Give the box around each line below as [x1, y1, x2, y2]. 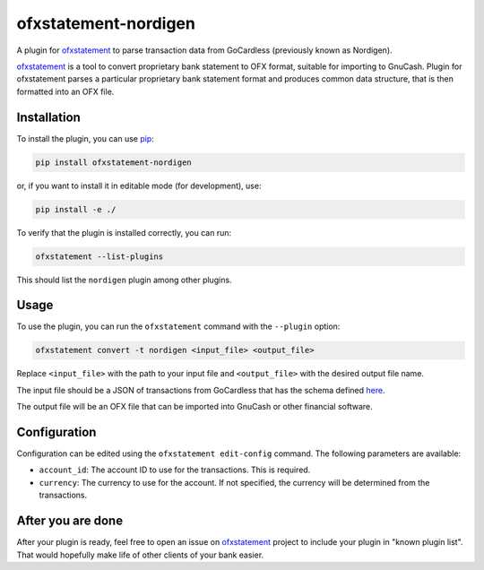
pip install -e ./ [35, 204, 117, 214]
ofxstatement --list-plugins [35, 251, 164, 262]
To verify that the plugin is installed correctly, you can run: [16, 227, 232, 237]
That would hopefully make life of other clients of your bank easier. [16, 549, 264, 560]
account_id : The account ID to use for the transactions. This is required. [39, 464, 311, 475]
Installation [16, 109, 81, 125]
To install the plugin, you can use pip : [16, 133, 154, 143]
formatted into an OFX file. [16, 86, 115, 97]
